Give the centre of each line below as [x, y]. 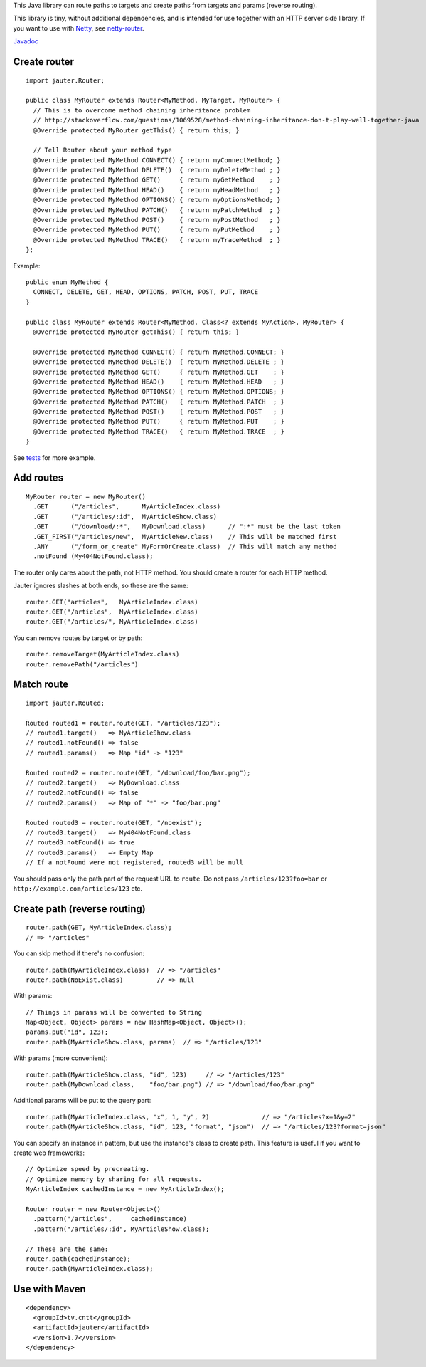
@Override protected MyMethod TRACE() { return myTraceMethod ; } [157, 240]
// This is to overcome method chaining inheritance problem [142, 110]
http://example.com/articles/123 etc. [78, 888]
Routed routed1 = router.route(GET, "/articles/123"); [123, 723]
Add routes [38, 478]
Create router [43, 62]
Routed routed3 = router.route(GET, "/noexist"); [114, 823]
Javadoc [26, 41]
